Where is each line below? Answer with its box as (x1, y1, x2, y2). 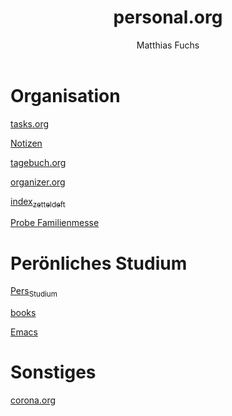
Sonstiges (10, 361, 97, 384)
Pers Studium (10, 285, 58, 300)
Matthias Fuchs (136, 39, 200, 51)
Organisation (10, 84, 121, 107)
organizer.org (10, 176, 66, 188)
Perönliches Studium (10, 252, 188, 275)
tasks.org (10, 117, 50, 130)
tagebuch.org (10, 156, 67, 168)
